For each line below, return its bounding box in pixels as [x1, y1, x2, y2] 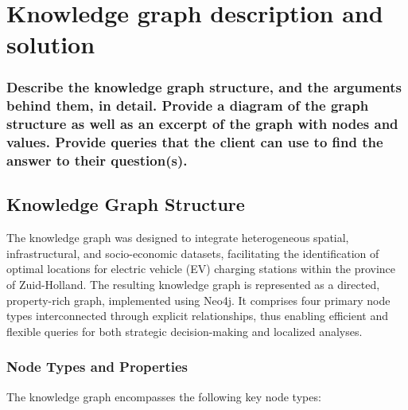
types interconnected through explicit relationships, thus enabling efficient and [6, 307, 388, 324]
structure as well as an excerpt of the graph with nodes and [6, 114, 398, 134]
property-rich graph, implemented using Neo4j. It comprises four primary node [6, 291, 391, 308]
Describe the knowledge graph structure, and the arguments [6, 77, 402, 97]
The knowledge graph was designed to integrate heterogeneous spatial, [6, 229, 349, 246]
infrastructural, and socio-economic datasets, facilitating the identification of [6, 244, 379, 261]
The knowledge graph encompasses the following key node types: [6, 388, 321, 404]
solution [6, 28, 95, 61]
